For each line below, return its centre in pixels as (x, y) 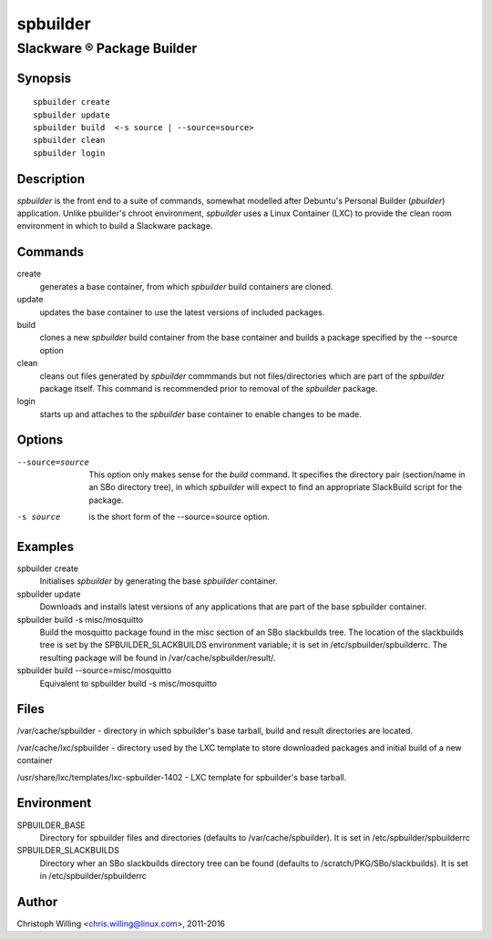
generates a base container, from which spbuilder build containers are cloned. (186, 286)
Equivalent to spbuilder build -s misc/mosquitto (128, 683)
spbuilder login (69, 153)
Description (51, 179)
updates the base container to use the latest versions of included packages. (182, 312)
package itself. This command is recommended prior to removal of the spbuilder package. (209, 388)
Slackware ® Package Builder (107, 48)
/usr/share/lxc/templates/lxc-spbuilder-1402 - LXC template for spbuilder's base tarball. (182, 777)
